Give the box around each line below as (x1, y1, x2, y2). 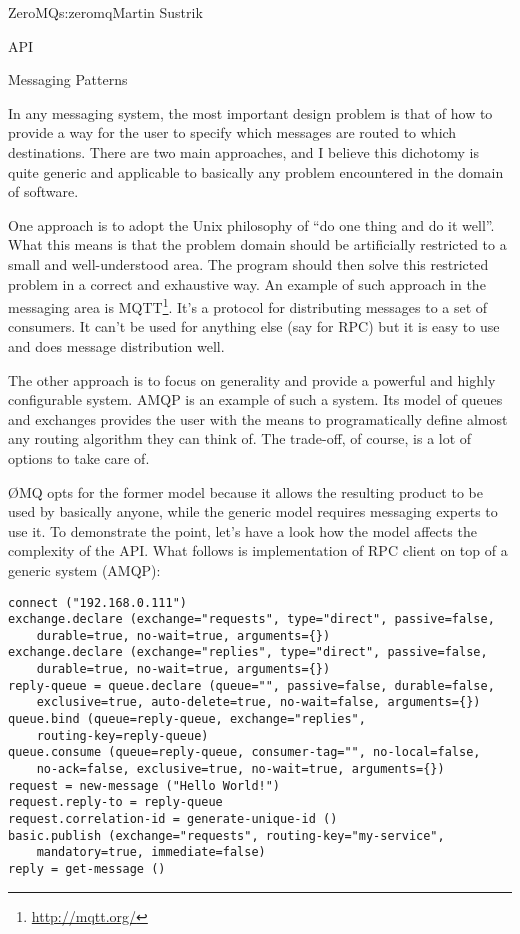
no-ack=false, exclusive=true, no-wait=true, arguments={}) (36, 762, 445, 777)
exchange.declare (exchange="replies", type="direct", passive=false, (8, 645, 488, 660)
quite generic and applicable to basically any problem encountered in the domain (8, 161, 504, 182)
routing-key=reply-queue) (36, 728, 209, 743)
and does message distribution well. (8, 335, 225, 356)
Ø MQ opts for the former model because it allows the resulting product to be (8, 481, 483, 502)
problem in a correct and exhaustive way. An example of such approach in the (8, 273, 486, 294)
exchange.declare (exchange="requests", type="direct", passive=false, (8, 612, 495, 627)
